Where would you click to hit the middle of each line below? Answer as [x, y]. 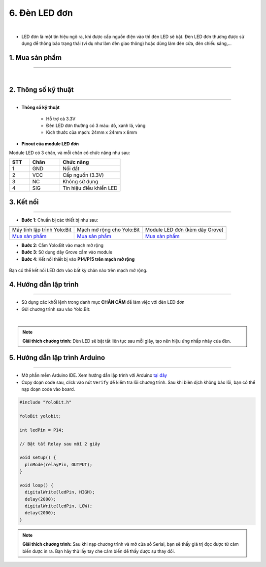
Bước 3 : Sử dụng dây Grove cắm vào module [67, 252]
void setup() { [38, 458]
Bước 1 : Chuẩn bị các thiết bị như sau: [60, 220]
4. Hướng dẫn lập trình [44, 284]
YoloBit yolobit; [40, 416]
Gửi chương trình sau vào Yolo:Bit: [56, 309]
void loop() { [36, 485]
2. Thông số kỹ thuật [41, 90]
